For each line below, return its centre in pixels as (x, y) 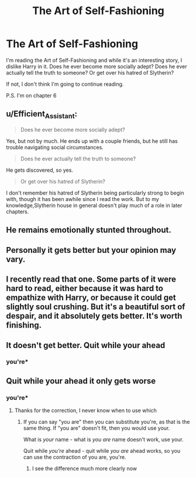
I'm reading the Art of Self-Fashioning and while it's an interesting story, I (94, 60)
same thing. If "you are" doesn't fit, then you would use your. (97, 428)
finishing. (24, 325)
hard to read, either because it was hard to (85, 288)
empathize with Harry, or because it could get (91, 298)
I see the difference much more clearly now (85, 469)
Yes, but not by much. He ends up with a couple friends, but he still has (92, 141)
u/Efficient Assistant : (42, 115)
